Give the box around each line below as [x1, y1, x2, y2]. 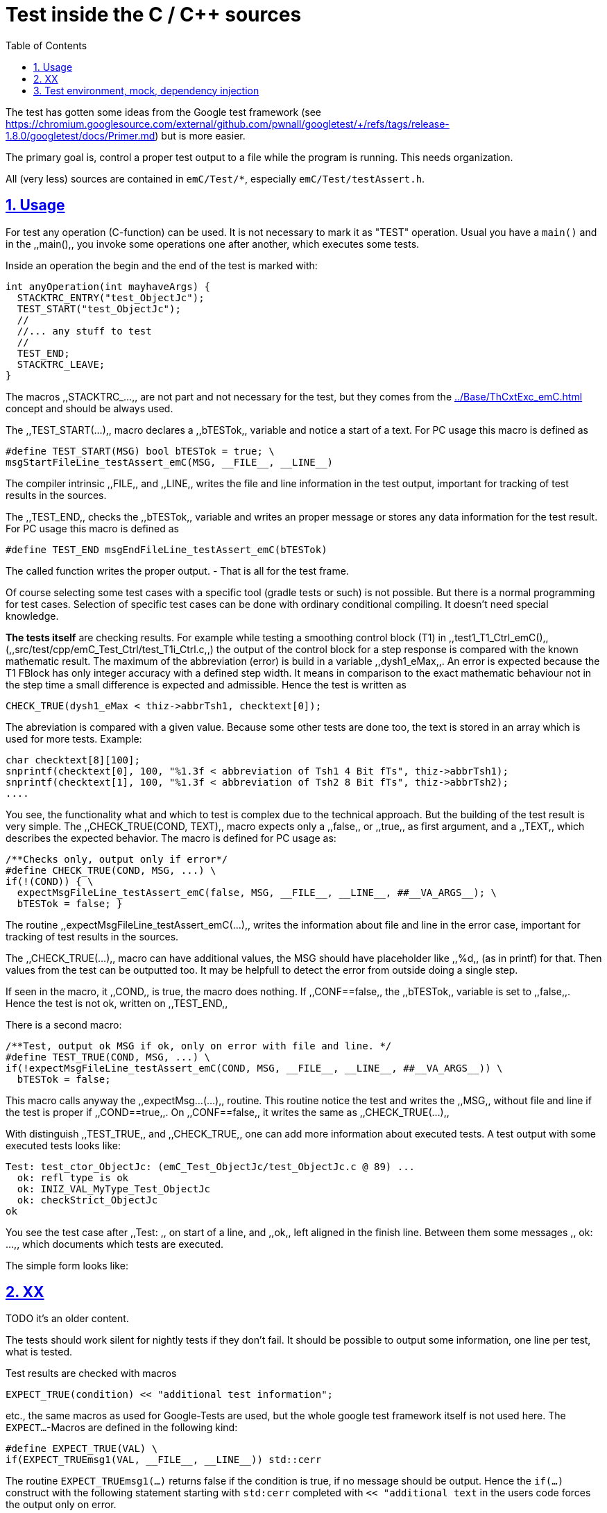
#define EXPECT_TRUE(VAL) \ [6, 1443, 158, 1455]
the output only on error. [6, 1498, 117, 1511]
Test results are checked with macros [6, 1367, 177, 1380]
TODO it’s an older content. [6, 1312, 129, 1325]
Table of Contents [6, 39, 87, 51]
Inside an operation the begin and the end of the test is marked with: [6, 259, 318, 271]
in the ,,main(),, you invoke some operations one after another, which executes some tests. [6, 237, 420, 250]
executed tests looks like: [6, 1139, 121, 1151]
